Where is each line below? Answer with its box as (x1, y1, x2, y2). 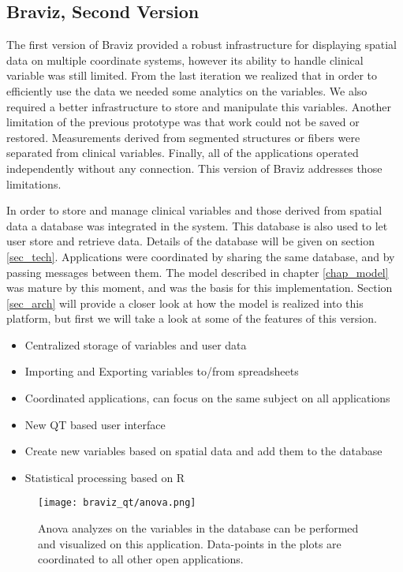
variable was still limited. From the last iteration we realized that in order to (6, 67, 378, 84)
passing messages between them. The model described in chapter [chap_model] (6, 264, 389, 280)
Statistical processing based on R (24, 469, 185, 485)
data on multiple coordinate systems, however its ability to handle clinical (6, 51, 364, 68)
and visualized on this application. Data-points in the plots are (38, 535, 341, 551)
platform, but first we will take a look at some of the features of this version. (6, 310, 377, 327)
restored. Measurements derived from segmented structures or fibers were (6, 129, 360, 145)
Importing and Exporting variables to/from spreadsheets (24, 363, 299, 379)
